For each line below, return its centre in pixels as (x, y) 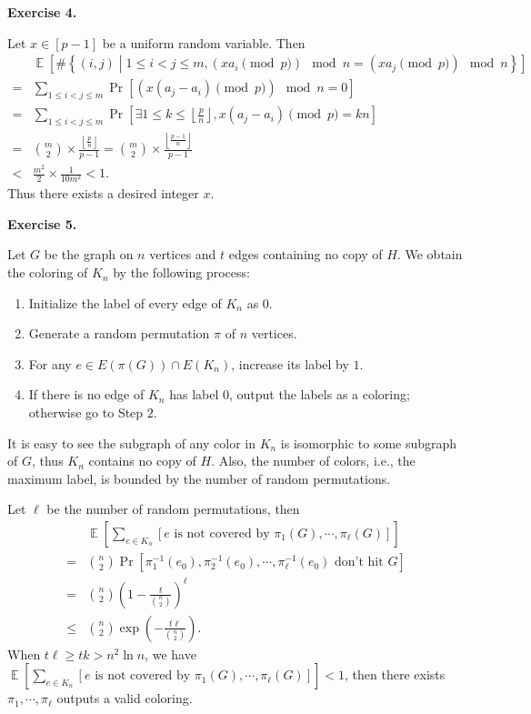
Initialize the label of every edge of (125, 302)
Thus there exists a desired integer (103, 193)
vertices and (183, 254)
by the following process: (181, 272)
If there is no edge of (86, 394)
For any (50, 363)
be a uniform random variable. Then (204, 42)
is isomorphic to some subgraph (369, 442)
